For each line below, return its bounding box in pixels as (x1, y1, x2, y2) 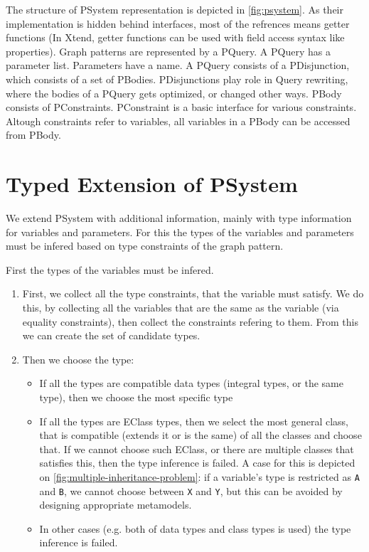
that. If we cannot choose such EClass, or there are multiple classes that (39, 441, 354, 456)
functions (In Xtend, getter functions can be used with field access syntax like (6, 30, 345, 45)
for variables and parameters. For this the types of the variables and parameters (6, 224, 354, 239)
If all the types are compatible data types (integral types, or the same (39, 376, 343, 391)
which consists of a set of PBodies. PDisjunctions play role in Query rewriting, (6, 71, 348, 86)
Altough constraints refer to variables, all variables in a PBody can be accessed (6, 113, 351, 128)
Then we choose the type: (22, 351, 134, 366)
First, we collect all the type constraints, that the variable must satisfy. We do (22, 286, 364, 301)
